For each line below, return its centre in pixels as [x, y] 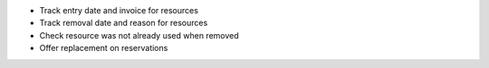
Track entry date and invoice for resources [119, 10]
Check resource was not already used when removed [139, 35]
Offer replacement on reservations [104, 48]
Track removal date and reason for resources [124, 23]
